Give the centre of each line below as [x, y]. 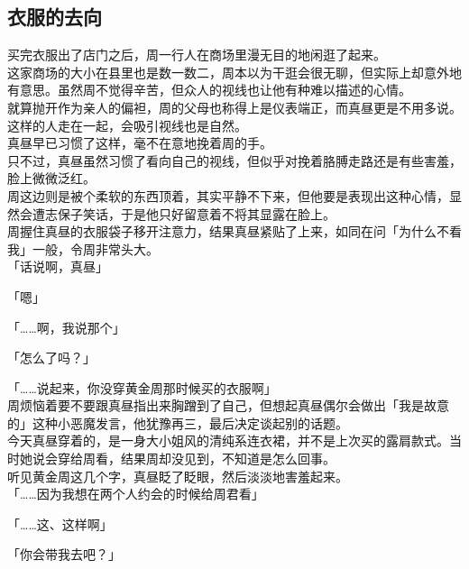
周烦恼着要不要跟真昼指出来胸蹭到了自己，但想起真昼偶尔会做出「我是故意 [228, 405]
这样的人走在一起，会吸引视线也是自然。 [127, 125]
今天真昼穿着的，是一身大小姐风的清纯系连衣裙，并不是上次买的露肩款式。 [228, 441]
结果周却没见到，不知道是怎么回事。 [228, 459]
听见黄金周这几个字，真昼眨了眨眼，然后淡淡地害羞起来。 [178, 476]
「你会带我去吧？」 [64, 554]
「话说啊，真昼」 [58, 266]
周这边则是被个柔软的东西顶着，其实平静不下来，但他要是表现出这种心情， [228, 195]
